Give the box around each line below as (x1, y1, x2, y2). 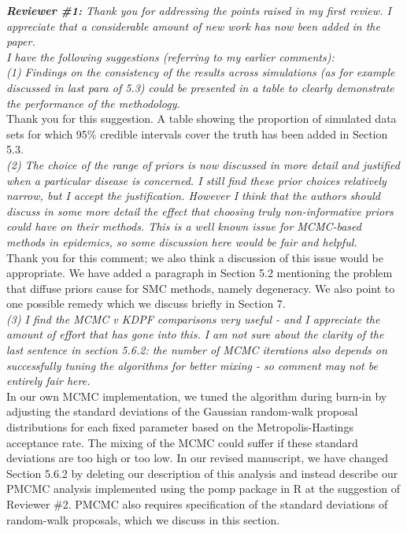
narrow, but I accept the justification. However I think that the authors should (6, 187, 380, 204)
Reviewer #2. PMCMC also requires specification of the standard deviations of (6, 496, 388, 512)
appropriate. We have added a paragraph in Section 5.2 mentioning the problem (6, 265, 393, 281)
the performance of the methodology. (6, 94, 180, 111)
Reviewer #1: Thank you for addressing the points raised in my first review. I (6, 2, 391, 18)
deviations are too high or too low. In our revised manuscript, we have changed (6, 450, 388, 466)
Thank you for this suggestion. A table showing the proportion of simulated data (6, 110, 397, 127)
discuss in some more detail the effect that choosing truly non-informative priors (6, 202, 394, 219)
